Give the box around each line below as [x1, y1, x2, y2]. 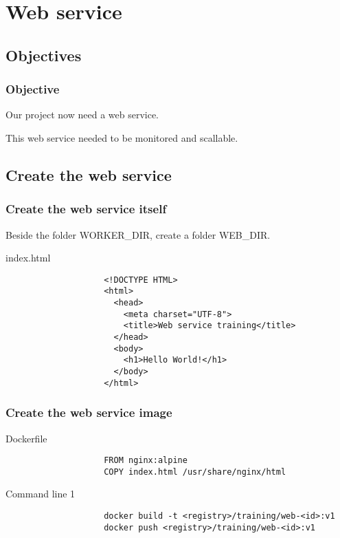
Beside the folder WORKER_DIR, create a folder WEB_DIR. [5, 227, 271, 241]
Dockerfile [5, 431, 47, 445]
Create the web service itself [5, 200, 167, 217]
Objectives [5, 44, 82, 65]
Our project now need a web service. [5, 107, 159, 122]
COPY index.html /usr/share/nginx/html [104, 466, 286, 477]
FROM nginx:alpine [104, 455, 188, 466]
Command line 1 [5, 486, 76, 501]
